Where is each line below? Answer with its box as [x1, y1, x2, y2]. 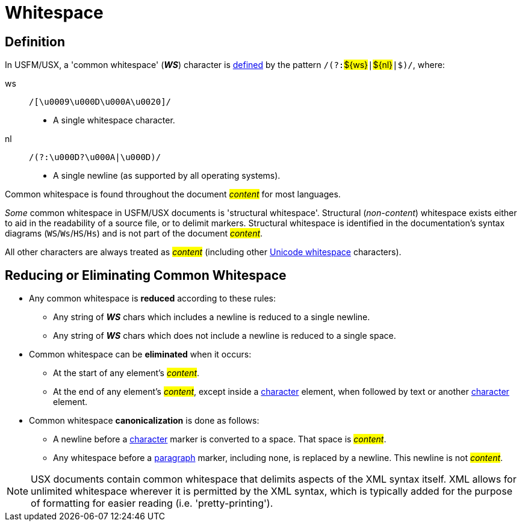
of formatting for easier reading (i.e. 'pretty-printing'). [31, 497, 273, 510]
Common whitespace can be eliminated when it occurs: [29, 349, 252, 360]
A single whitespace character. [53, 115, 175, 126]
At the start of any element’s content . [53, 368, 200, 379]
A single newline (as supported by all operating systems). [53, 170, 281, 181]
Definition [5, 34, 65, 49]
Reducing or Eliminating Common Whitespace [5, 267, 287, 283]
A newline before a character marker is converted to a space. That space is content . [53, 434, 387, 445]
